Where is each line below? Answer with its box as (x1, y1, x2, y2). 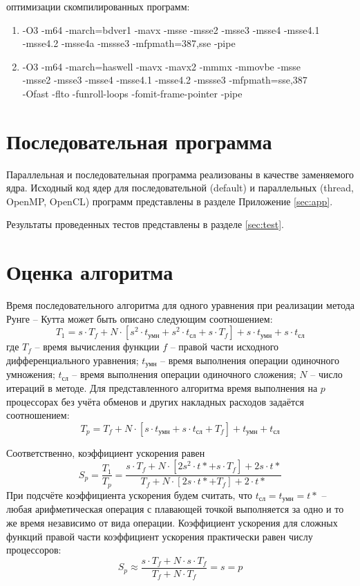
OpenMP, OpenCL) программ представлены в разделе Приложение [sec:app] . (6, 193, 333, 208)
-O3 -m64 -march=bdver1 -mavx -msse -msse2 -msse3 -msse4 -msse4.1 (22, 22, 320, 37)
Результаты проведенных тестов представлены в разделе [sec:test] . (6, 217, 284, 231)
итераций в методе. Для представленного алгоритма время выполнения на (6, 381, 318, 395)
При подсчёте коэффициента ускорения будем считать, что (6, 487, 253, 502)
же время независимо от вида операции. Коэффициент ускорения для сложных (6, 515, 338, 529)
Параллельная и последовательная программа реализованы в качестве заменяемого (6, 167, 354, 181)
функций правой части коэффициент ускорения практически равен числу (6, 529, 313, 543)
